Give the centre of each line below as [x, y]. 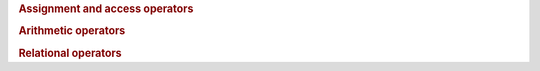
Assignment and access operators [106, 8]
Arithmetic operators [72, 31]
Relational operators [70, 53]
